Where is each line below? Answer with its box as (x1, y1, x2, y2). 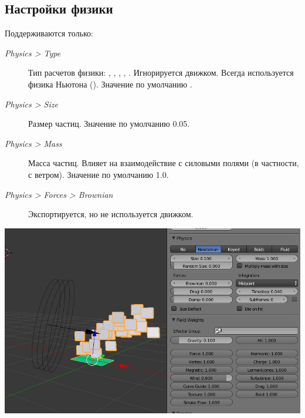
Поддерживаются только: (5, 27, 93, 39)
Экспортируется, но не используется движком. (28, 208, 194, 220)
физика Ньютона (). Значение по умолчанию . (28, 77, 192, 90)
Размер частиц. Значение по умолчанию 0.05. (28, 117, 190, 130)
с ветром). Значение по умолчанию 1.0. (28, 168, 169, 180)
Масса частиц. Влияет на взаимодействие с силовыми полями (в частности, (28, 157, 299, 169)
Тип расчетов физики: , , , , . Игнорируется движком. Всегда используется (28, 66, 294, 79)
